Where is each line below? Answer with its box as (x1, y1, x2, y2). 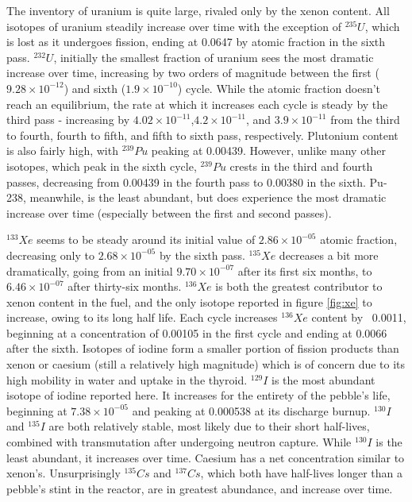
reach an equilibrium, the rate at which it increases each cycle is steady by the (6, 95, 388, 112)
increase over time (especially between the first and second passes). (6, 204, 332, 221)
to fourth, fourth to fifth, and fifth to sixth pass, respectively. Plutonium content (6, 126, 399, 143)
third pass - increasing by (6, 111, 130, 128)
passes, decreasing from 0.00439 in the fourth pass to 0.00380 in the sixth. (6, 173, 366, 190)
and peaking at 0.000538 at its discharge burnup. (132, 402, 371, 419)
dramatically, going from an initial (6, 262, 173, 279)
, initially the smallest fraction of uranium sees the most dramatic (53, 48, 374, 65)
